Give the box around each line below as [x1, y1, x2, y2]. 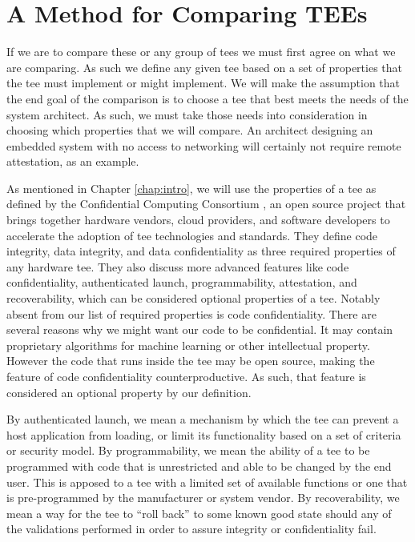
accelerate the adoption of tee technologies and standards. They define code [6, 227, 378, 243]
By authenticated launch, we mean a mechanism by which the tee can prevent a [6, 411, 399, 428]
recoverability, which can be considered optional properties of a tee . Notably [6, 290, 381, 307]
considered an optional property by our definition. [6, 383, 252, 400]
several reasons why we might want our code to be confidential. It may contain [6, 321, 393, 338]
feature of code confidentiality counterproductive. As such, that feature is [6, 368, 366, 384]
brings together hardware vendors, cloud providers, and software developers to [6, 211, 390, 228]
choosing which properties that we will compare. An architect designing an [6, 122, 373, 139]
